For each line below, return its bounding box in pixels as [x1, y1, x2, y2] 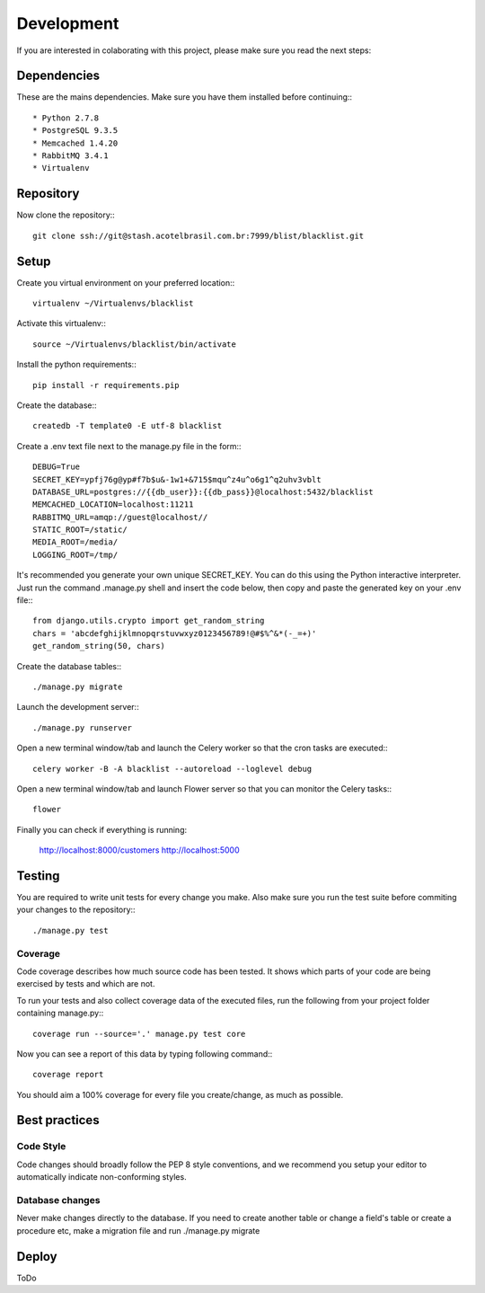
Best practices [16, 1112, 100, 1128]
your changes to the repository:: [16, 904, 136, 916]
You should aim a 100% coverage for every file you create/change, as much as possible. [16, 1089, 344, 1100]
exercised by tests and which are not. [16, 979, 155, 989]
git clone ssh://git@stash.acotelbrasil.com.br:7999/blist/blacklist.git [32, 230, 365, 241]
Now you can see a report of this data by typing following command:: [16, 1048, 273, 1059]
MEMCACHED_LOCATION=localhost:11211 [32, 500, 194, 509]
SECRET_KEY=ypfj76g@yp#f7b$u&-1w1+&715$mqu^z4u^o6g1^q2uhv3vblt [32, 474, 322, 484]
